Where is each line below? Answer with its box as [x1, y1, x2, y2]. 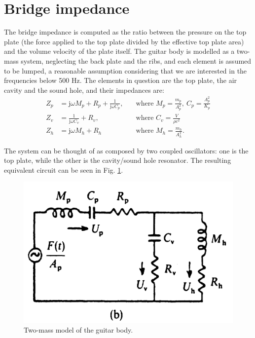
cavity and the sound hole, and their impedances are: [4, 84, 164, 95]
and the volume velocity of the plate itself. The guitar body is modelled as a [4, 46, 235, 56]
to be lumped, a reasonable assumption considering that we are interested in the [4, 65, 247, 75]
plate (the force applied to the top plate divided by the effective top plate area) [4, 36, 244, 46]
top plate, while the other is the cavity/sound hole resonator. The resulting [4, 155, 231, 165]
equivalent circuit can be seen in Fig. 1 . [4, 164, 123, 175]
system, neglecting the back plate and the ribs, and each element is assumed [21, 55, 252, 66]
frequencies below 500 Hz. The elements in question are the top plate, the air [4, 75, 237, 85]
